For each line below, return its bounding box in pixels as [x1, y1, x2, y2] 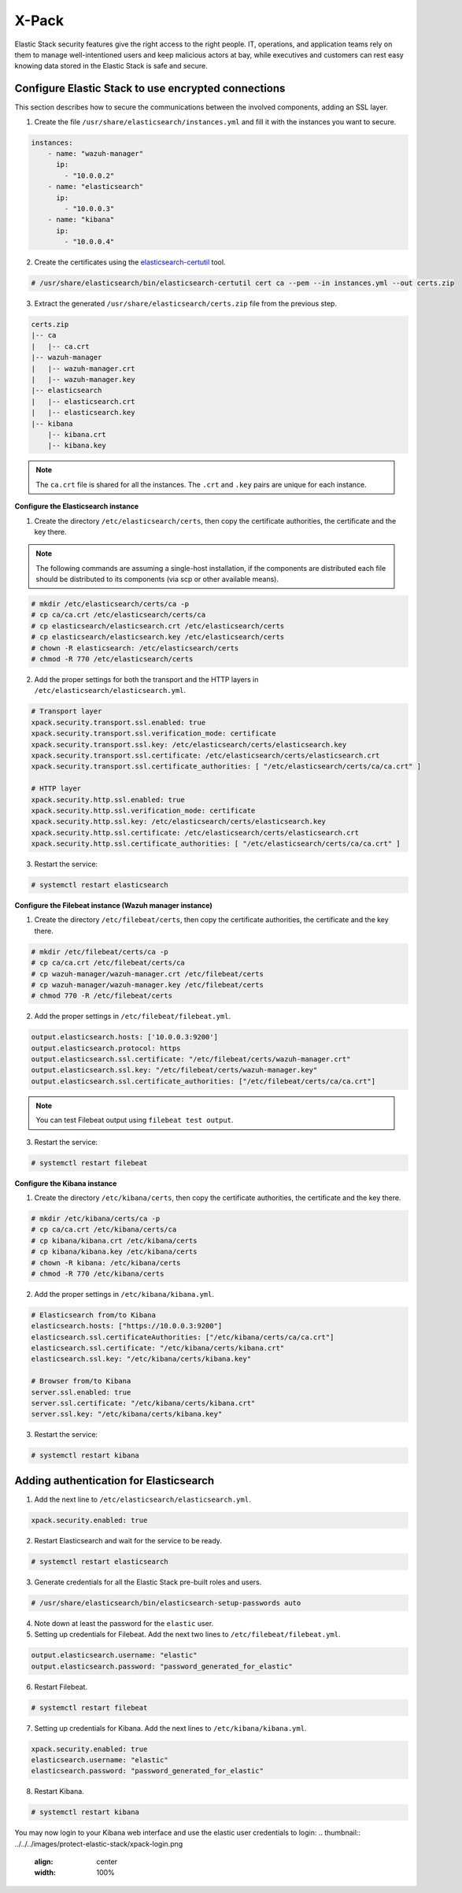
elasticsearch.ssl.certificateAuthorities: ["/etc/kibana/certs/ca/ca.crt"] [31, 1332, 334, 1342]
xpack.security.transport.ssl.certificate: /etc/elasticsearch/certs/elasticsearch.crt [31, 750, 380, 760]
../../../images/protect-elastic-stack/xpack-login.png [14, 1839, 183, 1848]
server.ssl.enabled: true [31, 1387, 131, 1397]
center [96, 1857, 118, 1866]
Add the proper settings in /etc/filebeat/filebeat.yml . [34, 1012, 231, 1021]
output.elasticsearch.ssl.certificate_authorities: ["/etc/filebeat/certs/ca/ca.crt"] [31, 1076, 376, 1086]
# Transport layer [31, 707, 102, 716]
